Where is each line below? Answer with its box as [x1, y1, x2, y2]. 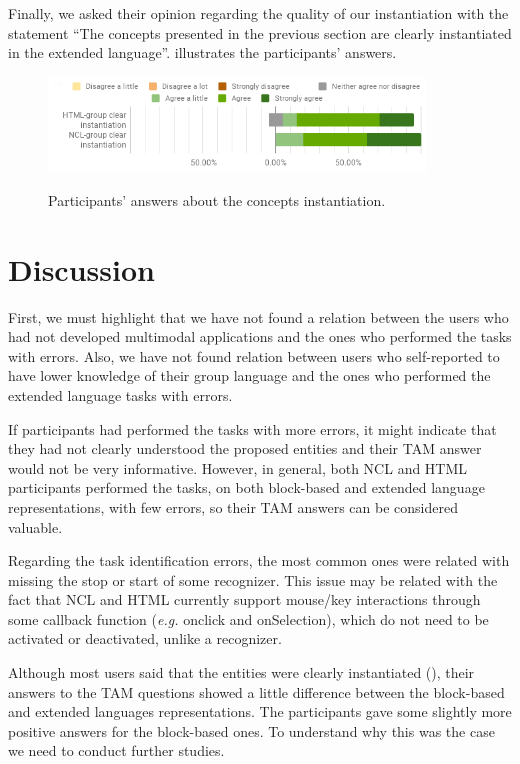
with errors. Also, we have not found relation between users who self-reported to [8, 345, 500, 366]
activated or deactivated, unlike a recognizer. [8, 628, 282, 649]
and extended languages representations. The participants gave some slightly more [8, 701, 512, 722]
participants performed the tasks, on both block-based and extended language [8, 477, 485, 498]
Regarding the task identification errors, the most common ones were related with [8, 550, 510, 571]
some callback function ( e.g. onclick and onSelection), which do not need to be [8, 608, 489, 629]
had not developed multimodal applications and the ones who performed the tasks [8, 326, 512, 347]
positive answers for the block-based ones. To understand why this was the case [8, 720, 495, 741]
